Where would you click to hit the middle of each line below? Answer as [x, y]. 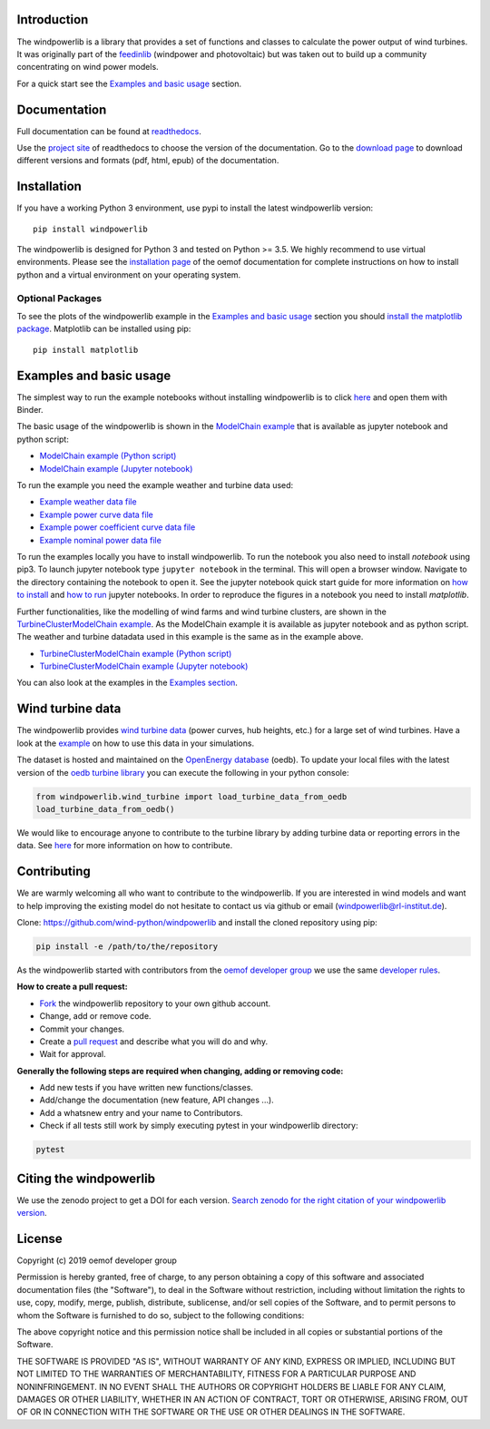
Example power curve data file [96, 514]
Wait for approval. [73, 1054]
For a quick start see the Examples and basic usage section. [129, 83]
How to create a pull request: [72, 987]
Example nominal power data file [101, 540]
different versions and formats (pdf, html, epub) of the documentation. [148, 161]
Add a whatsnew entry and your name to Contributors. [141, 1112]
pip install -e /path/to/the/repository [127, 946]
